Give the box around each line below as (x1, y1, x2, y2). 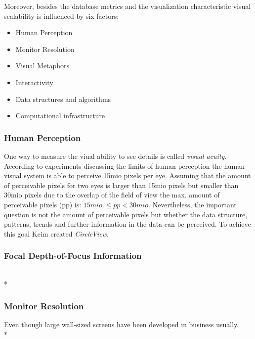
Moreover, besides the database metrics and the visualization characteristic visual (4, 1, 251, 11)
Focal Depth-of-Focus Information (4, 249, 142, 262)
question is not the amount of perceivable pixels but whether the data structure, (4, 209, 248, 219)
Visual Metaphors (15, 60, 70, 71)
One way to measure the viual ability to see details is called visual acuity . (4, 150, 227, 161)
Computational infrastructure (15, 110, 105, 121)
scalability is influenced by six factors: (4, 10, 119, 21)
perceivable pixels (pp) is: (4, 199, 82, 209)
